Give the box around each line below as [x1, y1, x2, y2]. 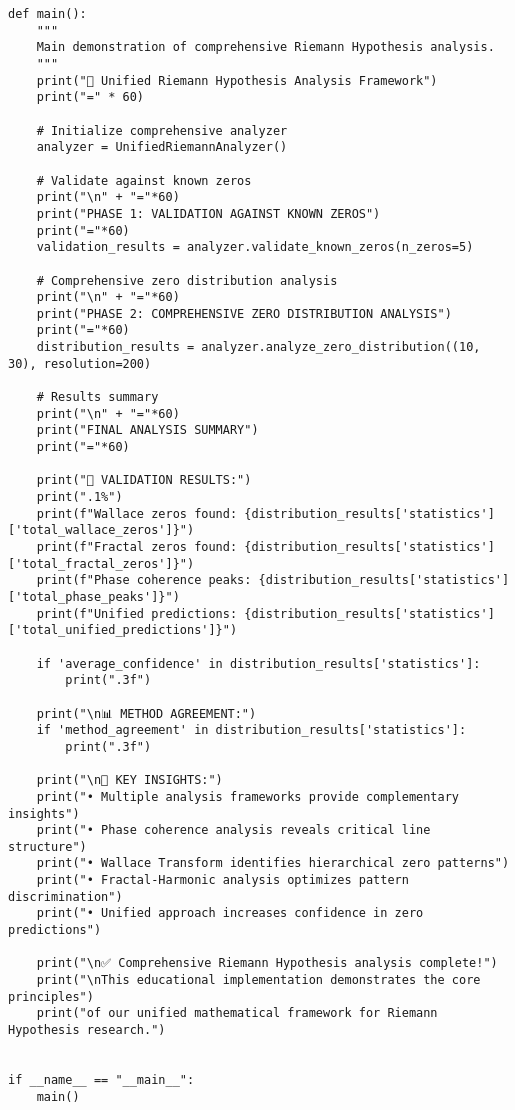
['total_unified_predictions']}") [8, 623, 238, 638]
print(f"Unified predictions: [36, 606, 238, 621]
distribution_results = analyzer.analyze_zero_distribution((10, [36, 340, 481, 355]
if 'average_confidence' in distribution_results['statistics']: [36, 656, 481, 671]
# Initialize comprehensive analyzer [36, 123, 288, 138]
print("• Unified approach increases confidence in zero [36, 906, 424, 921]
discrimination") [8, 889, 123, 904]
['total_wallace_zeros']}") [8, 523, 195, 538]
